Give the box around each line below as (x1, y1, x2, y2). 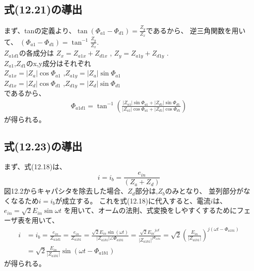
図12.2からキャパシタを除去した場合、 (4, 186, 127, 196)
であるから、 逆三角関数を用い (146, 25, 246, 35)
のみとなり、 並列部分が (165, 186, 244, 196)
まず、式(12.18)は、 (4, 161, 66, 172)
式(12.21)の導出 (4, 1, 82, 17)
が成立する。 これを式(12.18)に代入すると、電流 (55, 195, 211, 205)
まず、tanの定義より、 (4, 25, 76, 35)
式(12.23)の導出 (4, 138, 82, 153)
